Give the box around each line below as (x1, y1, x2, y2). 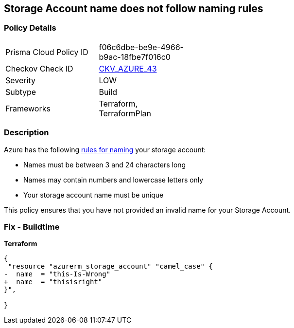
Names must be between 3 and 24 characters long (23, 160, 186, 169)
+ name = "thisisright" (4, 278, 103, 286)
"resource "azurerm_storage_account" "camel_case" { (8, 262, 213, 271)
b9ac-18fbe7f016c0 (99, 52, 171, 62)
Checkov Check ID (5, 63, 73, 73)
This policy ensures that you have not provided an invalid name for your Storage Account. (4, 205, 291, 214)
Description (4, 128, 49, 138)
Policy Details (4, 23, 56, 33)
